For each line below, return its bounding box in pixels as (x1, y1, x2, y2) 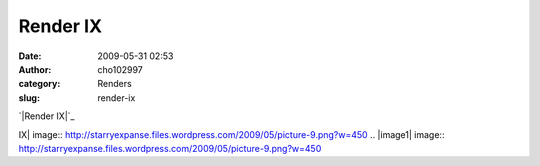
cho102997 (97, 63, 144, 75)
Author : (18, 63, 52, 75)
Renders (97, 78, 132, 90)
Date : (18, 50, 42, 62)
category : (18, 78, 61, 90)
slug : (18, 91, 40, 104)
